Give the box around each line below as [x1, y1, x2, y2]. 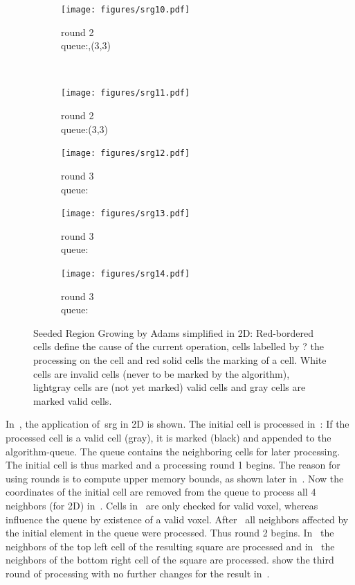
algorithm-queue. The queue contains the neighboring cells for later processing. [6, 444, 340, 458]
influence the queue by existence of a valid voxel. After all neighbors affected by [6, 512, 349, 526]
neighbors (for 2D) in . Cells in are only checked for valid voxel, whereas [6, 498, 318, 512]
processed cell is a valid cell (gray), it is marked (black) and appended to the [6, 430, 331, 444]
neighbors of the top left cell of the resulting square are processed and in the [6, 539, 335, 553]
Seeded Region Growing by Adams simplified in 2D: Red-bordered [33, 325, 314, 340]
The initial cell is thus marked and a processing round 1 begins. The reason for [6, 457, 340, 472]
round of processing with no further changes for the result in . [6, 566, 270, 580]
